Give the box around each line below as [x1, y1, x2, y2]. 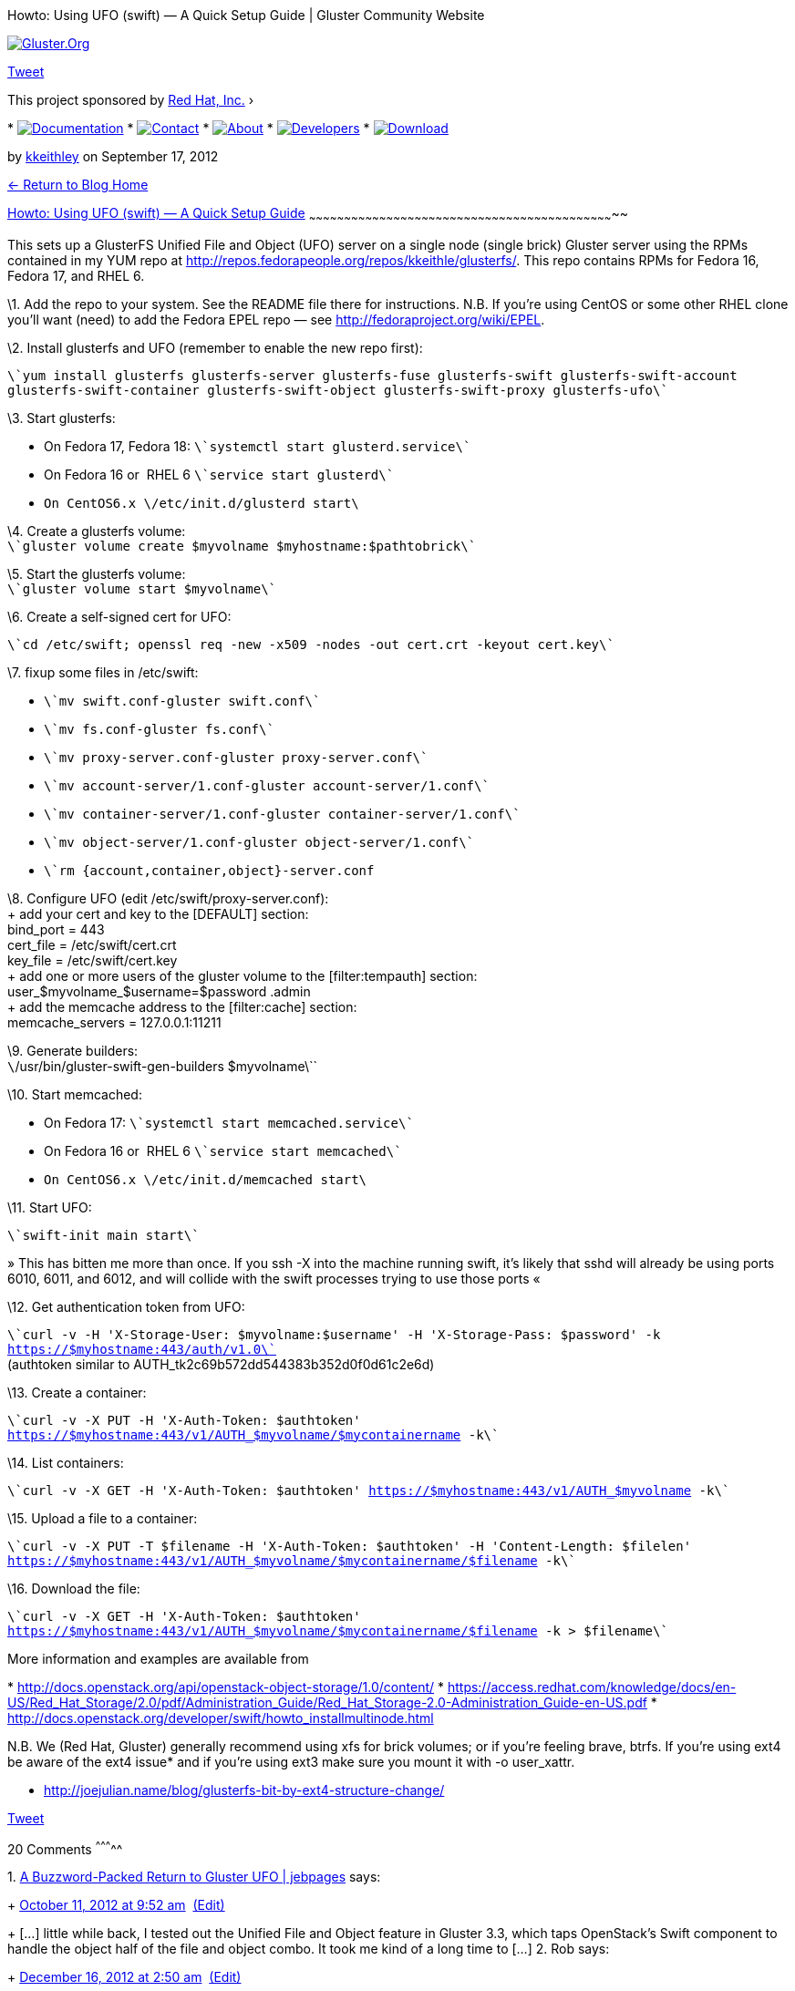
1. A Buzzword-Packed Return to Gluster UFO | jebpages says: [7, 1869, 381, 1885]
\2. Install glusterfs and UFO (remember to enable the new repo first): [7, 339, 423, 356]
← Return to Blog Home [7, 177, 149, 192]
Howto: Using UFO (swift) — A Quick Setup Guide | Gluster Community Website [7, 7, 485, 23]
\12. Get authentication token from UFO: [7, 1298, 245, 1315]
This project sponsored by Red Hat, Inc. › [7, 92, 254, 108]
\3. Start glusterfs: [7, 409, 116, 426]
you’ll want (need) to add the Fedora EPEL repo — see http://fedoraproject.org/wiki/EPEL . [7, 311, 545, 327]
